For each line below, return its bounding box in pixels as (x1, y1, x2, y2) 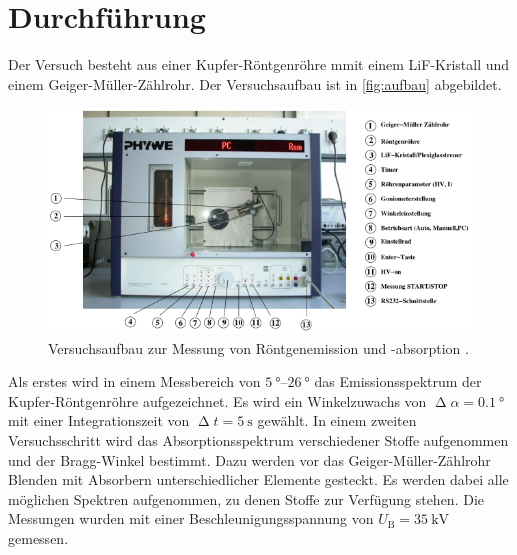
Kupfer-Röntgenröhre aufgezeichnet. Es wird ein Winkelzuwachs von (8, 390, 427, 411)
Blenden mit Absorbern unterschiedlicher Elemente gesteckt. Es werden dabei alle (8, 469, 509, 490)
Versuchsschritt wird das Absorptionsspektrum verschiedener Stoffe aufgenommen (8, 429, 509, 450)
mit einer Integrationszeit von (8, 410, 190, 431)
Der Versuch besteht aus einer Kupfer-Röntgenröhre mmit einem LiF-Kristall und (8, 54, 510, 75)
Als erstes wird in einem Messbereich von (8, 371, 261, 392)
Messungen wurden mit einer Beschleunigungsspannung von (8, 508, 374, 529)
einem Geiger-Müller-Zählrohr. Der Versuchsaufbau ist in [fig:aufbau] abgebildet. (8, 73, 502, 94)
